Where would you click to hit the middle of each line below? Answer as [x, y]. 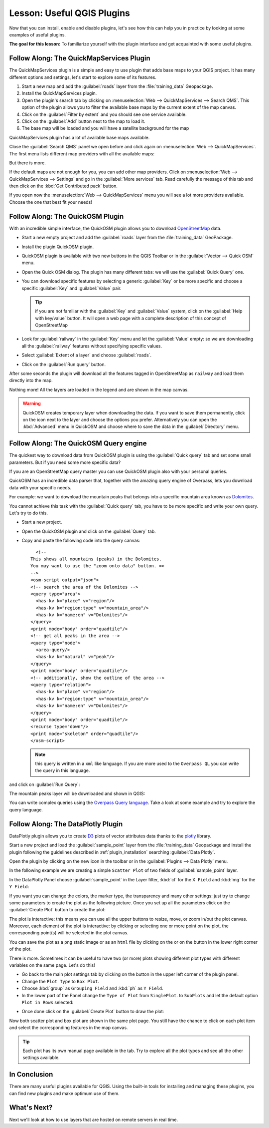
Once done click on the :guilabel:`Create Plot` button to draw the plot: [93, 1012]
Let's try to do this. [29, 513]
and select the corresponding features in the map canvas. [68, 1028]
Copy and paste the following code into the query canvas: [81, 541]
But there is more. [27, 163]
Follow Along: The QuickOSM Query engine [78, 444]
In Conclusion [31, 1074]
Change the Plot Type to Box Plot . [61, 981]
